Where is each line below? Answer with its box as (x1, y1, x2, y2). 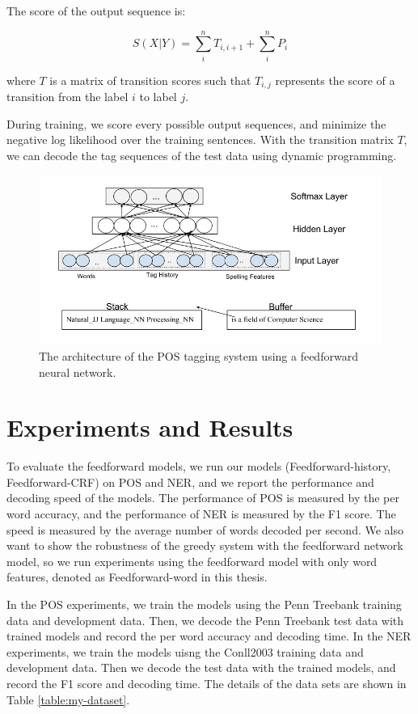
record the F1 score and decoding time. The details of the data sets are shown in (6, 675, 407, 692)
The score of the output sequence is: (6, 2, 186, 19)
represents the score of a (275, 71, 395, 88)
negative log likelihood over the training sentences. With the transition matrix (6, 131, 394, 148)
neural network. (39, 363, 116, 380)
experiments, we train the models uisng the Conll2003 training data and (6, 643, 364, 660)
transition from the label (6, 88, 129, 105)
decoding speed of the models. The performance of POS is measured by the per (6, 489, 399, 506)
